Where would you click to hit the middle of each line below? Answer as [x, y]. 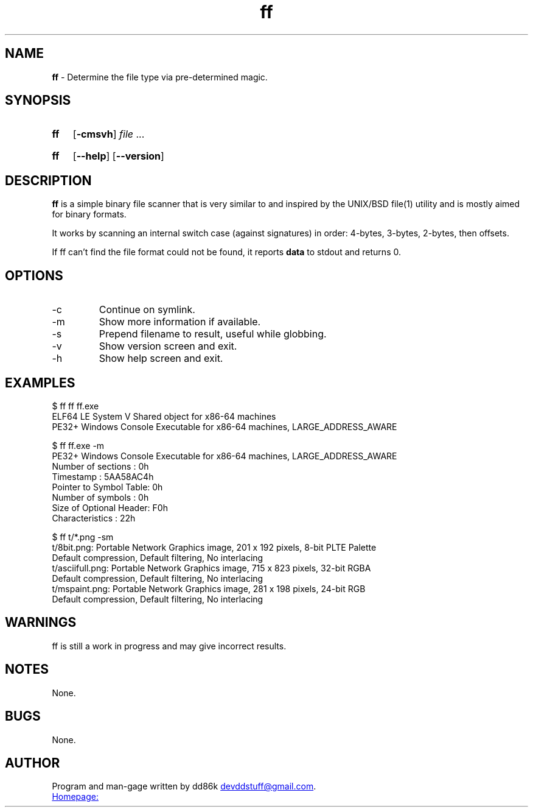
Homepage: [75, 797]
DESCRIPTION [48, 180]
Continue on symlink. [147, 310]
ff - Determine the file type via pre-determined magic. [160, 77]
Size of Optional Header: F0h [110, 507]
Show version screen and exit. [168, 346]
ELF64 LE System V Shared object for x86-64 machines [164, 416]
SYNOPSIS [38, 101]
